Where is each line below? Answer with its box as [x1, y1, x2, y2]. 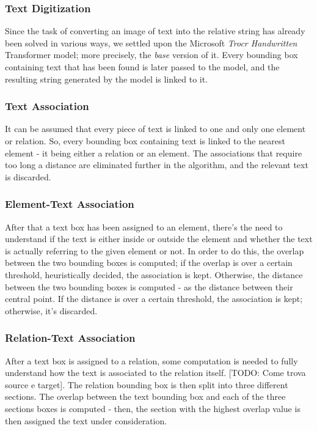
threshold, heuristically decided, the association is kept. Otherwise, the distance [5, 268, 303, 281]
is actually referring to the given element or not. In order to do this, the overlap [5, 244, 304, 257]
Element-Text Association [5, 196, 134, 212]
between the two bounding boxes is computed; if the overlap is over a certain [5, 256, 293, 269]
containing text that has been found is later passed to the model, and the [5, 61, 280, 73]
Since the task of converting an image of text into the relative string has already [5, 24, 305, 37]
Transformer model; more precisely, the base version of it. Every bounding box [5, 48, 298, 61]
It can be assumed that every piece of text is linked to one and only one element [5, 122, 306, 135]
